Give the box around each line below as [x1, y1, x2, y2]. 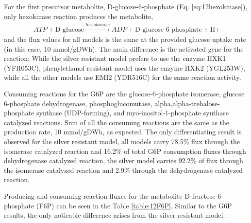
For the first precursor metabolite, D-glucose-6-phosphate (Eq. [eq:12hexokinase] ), [4, 1, 248, 11]
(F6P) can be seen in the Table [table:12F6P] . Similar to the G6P [36, 200, 232, 210]
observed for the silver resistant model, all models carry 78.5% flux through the [4, 136, 240, 146]
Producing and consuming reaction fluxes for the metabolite [4, 190, 183, 201]
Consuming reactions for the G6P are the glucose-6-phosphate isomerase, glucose [4, 88, 245, 98]
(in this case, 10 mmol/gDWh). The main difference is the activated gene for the [4, 43, 244, 54]
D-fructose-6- [184, 190, 223, 201]
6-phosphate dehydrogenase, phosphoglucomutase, [4, 98, 152, 108]
